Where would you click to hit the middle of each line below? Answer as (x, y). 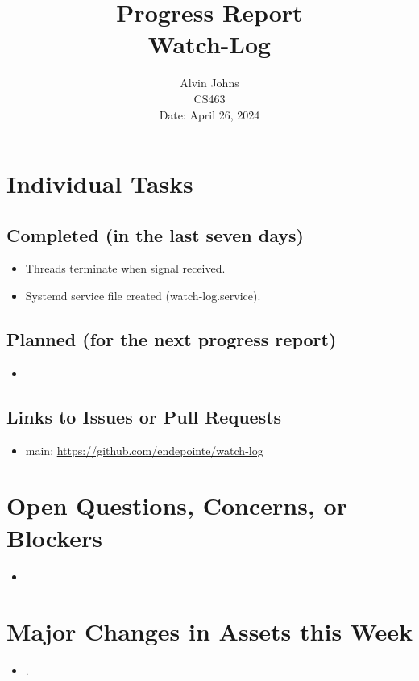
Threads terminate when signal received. (125, 268)
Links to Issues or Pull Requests (144, 416)
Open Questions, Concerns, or (177, 506)
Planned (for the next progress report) (172, 339)
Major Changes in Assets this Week (209, 631)
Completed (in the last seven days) (155, 234)
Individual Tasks (100, 184)
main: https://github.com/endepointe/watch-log (144, 450)
